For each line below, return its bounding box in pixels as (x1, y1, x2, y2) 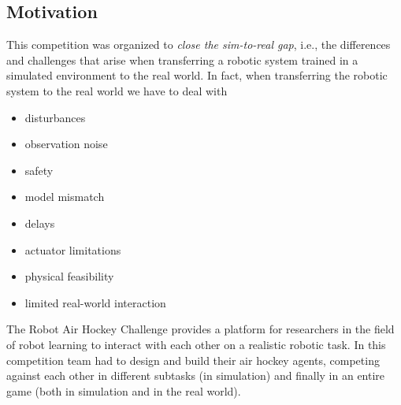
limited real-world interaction (24, 294, 166, 310)
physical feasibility (24, 268, 114, 284)
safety (24, 162, 54, 178)
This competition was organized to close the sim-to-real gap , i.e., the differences (6, 36, 391, 53)
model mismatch (24, 188, 105, 205)
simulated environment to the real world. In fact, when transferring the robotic (6, 67, 388, 84)
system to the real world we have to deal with (6, 82, 228, 98)
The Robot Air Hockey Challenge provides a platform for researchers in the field (6, 321, 395, 337)
